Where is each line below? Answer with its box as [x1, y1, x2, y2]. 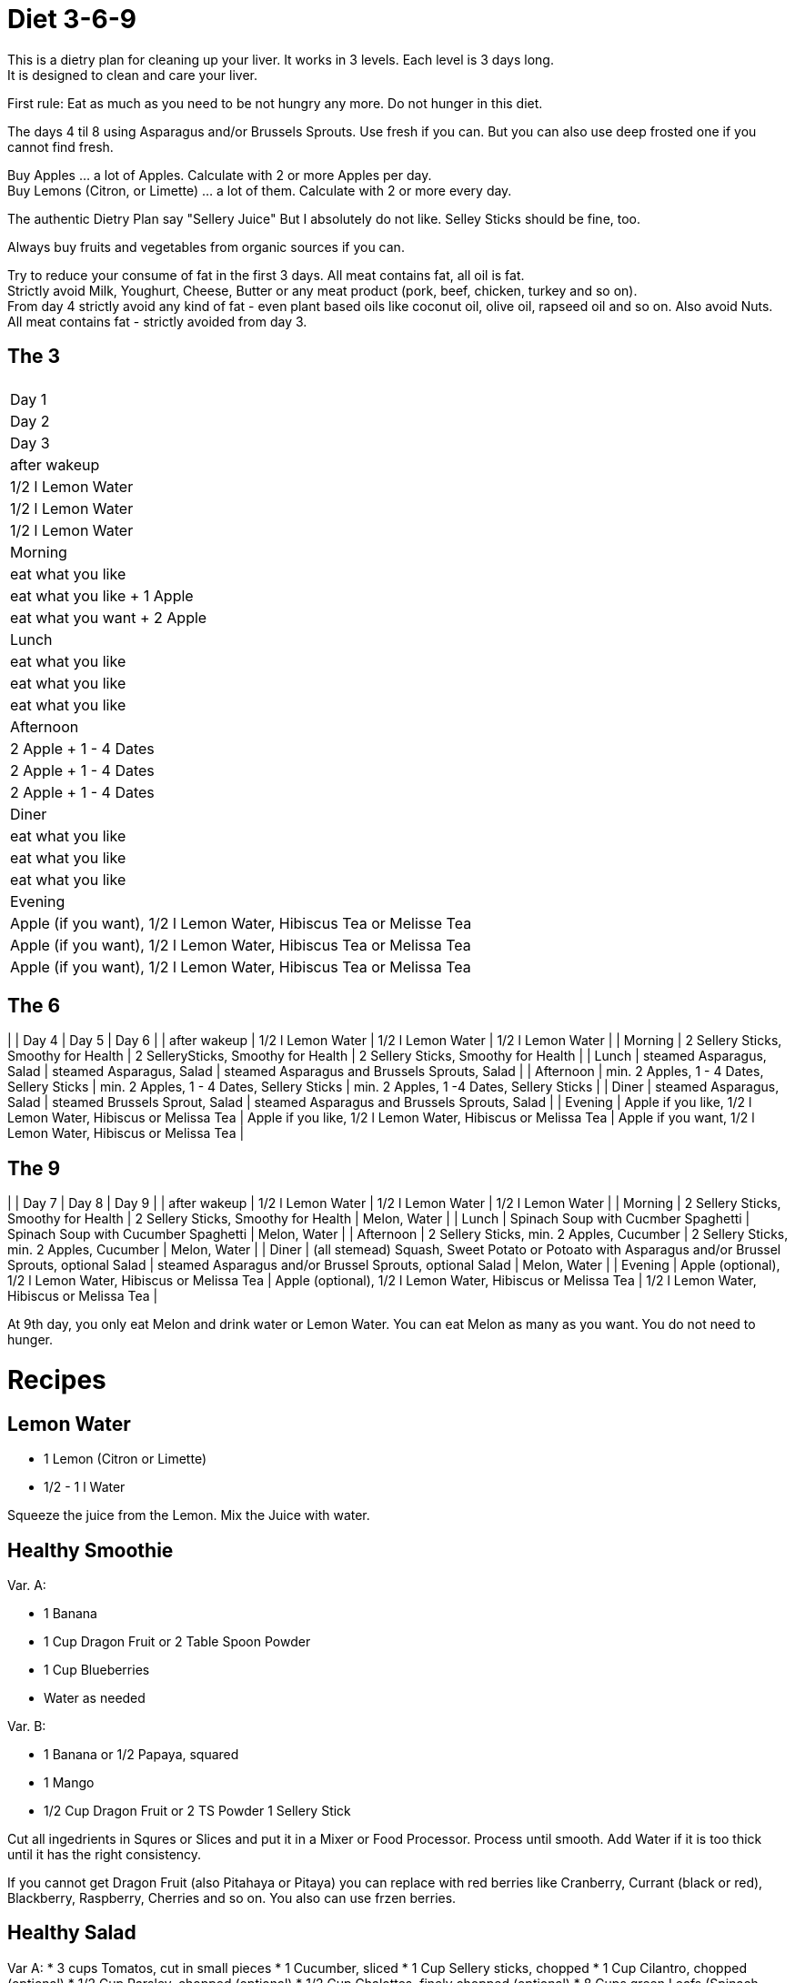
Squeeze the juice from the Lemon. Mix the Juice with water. [7, 1507, 370, 1524]
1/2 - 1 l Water [44, 1479, 126, 1495]
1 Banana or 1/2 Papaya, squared [44, 1746, 239, 1763]
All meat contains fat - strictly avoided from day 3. [7, 313, 307, 329]
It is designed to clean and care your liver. [7, 66, 257, 83]
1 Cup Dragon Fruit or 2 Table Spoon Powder [44, 1634, 311, 1650]
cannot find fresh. [7, 138, 114, 155]
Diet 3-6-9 [7, 4, 137, 35]
